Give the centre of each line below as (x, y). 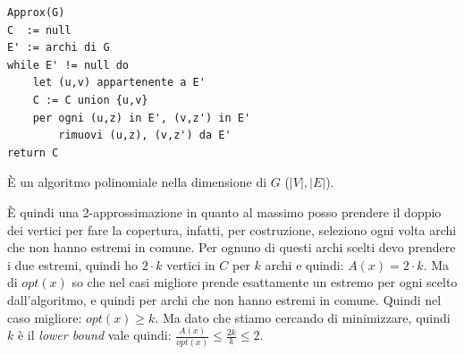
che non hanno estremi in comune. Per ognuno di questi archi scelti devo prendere (232, 247)
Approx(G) (36, 13)
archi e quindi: (304, 264)
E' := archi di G (59, 48)
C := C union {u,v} (90, 100)
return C (33, 152)
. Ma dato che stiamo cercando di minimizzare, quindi (303, 317)
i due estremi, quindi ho (72, 264)
